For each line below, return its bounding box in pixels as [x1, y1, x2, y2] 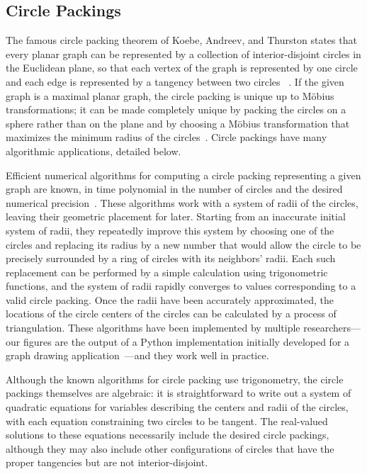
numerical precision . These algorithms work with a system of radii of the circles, [6, 195, 358, 210]
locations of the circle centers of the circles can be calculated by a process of [6, 306, 337, 321]
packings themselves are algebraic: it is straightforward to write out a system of [6, 385, 351, 400]
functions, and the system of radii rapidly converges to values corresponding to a [6, 278, 356, 293]
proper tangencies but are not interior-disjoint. [6, 455, 208, 470]
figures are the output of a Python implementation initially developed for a [23, 334, 350, 349]
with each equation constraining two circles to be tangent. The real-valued [6, 413, 328, 428]
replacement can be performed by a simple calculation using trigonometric [6, 264, 328, 279]
